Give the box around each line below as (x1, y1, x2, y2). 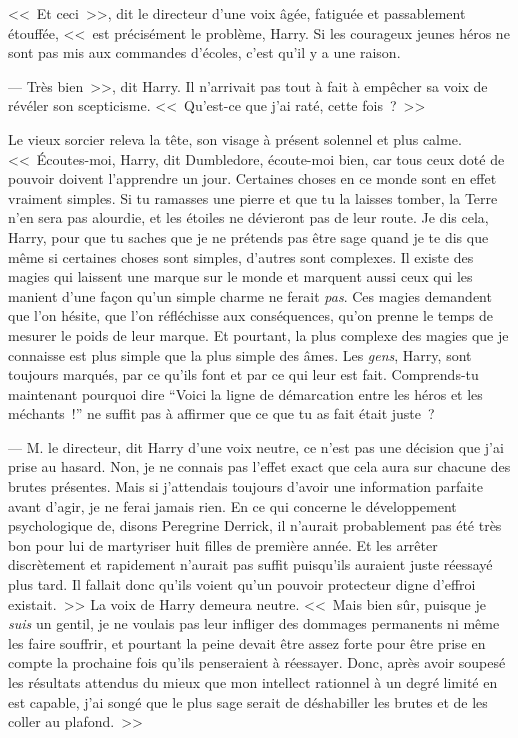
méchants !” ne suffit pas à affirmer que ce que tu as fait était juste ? (8, 403, 435, 424)
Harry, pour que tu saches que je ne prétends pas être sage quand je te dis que (8, 226, 489, 247)
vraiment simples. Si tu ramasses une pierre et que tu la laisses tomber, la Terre (8, 187, 498, 208)
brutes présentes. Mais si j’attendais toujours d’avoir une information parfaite (8, 476, 483, 497)
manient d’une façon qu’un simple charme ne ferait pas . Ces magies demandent (8, 285, 492, 306)
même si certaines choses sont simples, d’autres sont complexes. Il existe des (8, 246, 474, 267)
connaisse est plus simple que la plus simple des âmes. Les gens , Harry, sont (8, 344, 472, 365)
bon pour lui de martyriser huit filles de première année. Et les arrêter (8, 534, 438, 555)
